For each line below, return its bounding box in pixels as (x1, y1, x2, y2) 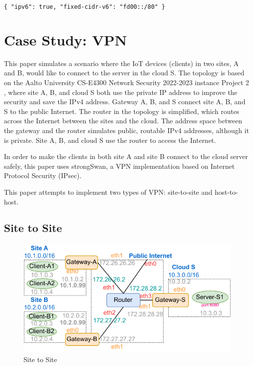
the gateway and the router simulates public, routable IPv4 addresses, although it (4, 125, 249, 135)
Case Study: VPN (4, 29, 127, 49)
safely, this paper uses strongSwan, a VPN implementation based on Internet (4, 160, 235, 171)
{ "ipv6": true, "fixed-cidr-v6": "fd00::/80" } (4, 3, 165, 10)
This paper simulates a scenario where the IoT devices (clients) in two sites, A (4, 58, 239, 68)
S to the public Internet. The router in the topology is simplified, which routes (4, 106, 239, 116)
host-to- (214, 186, 238, 197)
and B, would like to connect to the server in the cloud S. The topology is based (4, 68, 245, 78)
